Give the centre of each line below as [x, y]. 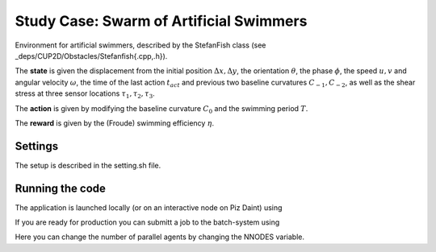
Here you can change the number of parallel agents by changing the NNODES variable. [160, 237]
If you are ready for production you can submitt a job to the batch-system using [147, 222]
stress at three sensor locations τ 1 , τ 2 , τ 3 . [85, 94]
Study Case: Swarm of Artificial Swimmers [161, 21]
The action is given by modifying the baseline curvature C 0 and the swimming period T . [161, 109]
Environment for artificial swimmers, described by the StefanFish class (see [140, 45]
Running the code [61, 188]
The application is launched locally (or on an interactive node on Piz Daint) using [149, 207]
